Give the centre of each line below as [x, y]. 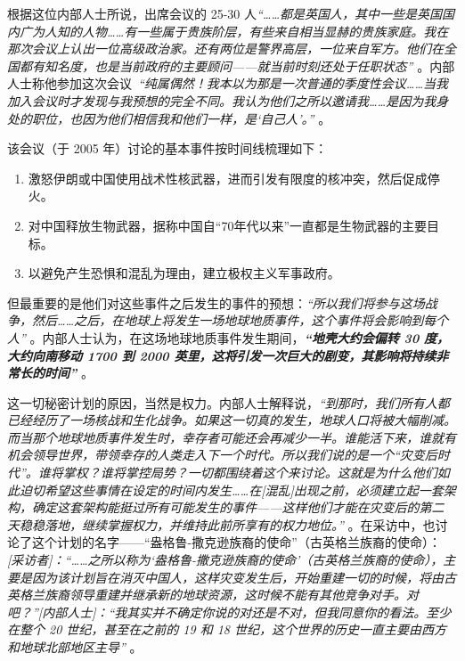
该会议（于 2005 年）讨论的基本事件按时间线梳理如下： [167, 148]
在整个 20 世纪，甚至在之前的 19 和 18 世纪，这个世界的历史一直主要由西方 [227, 629]
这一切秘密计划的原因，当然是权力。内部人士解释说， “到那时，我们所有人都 [228, 402]
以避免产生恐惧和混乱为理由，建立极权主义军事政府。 [184, 273]
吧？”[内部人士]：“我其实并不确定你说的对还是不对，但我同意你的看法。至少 [229, 612]
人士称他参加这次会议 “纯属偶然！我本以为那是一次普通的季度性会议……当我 [228, 83]
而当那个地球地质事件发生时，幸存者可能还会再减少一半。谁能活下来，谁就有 [232, 437]
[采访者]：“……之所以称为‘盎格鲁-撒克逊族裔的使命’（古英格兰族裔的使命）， [225, 560]
